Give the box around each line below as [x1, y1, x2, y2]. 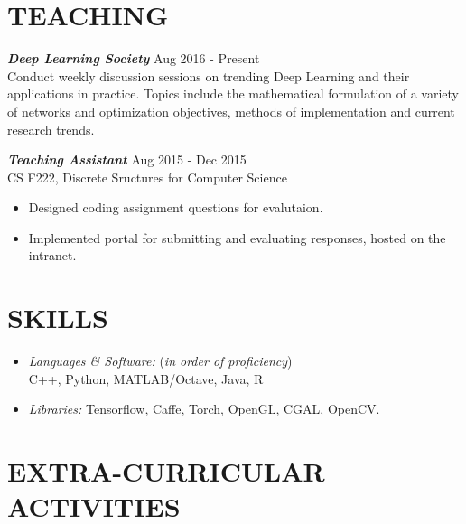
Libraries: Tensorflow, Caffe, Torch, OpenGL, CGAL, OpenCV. [28, 399, 380, 418]
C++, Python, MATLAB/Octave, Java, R [28, 369, 264, 388]
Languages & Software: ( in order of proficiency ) [28, 351, 293, 370]
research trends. [7, 119, 95, 138]
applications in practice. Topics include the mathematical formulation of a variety [7, 84, 460, 103]
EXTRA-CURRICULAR [7, 453, 325, 490]
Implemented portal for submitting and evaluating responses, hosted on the [28, 228, 446, 247]
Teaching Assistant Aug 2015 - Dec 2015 [7, 150, 247, 169]
